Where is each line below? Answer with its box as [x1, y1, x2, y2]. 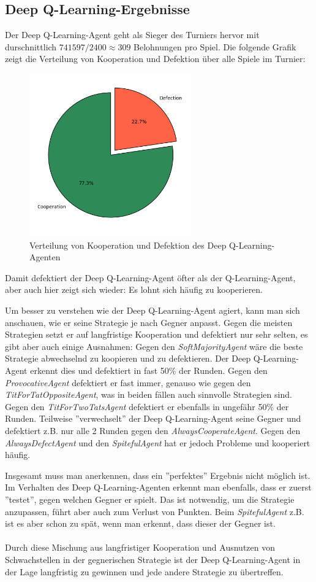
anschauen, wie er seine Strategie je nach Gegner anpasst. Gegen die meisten [5, 316, 293, 328]
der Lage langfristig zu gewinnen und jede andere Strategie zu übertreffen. [5, 565, 284, 578]
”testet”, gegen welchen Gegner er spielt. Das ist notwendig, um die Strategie [5, 492, 295, 505]
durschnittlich [5, 40, 57, 53]
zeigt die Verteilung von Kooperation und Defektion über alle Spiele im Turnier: [5, 52, 306, 65]
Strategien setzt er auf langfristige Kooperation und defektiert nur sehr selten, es [5, 328, 308, 341]
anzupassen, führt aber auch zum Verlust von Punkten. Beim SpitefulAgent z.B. [5, 505, 304, 518]
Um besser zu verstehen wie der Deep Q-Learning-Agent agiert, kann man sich [5, 304, 300, 317]
